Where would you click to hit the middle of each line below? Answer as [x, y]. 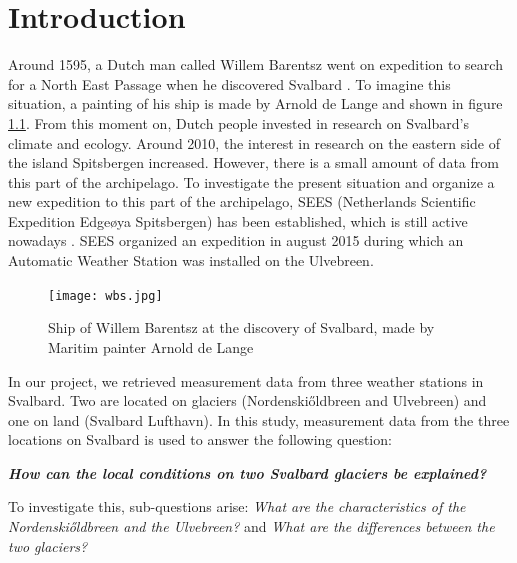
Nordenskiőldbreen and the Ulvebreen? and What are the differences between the [251, 526]
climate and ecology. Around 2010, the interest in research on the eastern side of [254, 142]
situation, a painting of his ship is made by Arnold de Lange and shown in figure [255, 103]
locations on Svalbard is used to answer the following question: [200, 439]
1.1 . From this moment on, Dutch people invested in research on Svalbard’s [238, 122]
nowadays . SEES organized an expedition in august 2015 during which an [236, 240]
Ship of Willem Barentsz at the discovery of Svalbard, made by [241, 327]
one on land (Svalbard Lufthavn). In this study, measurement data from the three [259, 419]
